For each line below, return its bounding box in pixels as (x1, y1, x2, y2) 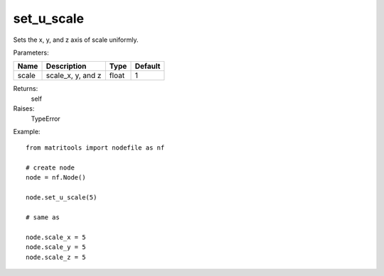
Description (46, 61, 87, 71)
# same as (26, 214, 60, 221)
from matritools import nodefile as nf (26, 144, 165, 152)
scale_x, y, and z (46, 71, 102, 81)
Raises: (13, 104, 35, 113)
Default (134, 61, 161, 71)
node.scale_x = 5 (26, 233, 86, 241)
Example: (13, 127, 41, 136)
